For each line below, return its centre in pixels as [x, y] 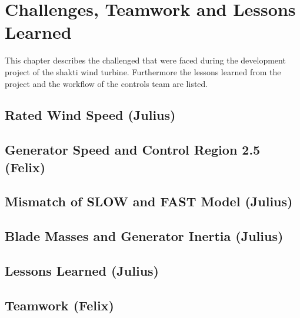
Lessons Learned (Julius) [82, 270]
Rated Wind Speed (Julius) [90, 115]
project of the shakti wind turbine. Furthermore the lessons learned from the [143, 71]
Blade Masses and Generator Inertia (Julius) [144, 236]
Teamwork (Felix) [59, 305]
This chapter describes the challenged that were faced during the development [145, 60]
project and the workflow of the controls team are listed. [106, 83]
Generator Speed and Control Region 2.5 [133, 150]
